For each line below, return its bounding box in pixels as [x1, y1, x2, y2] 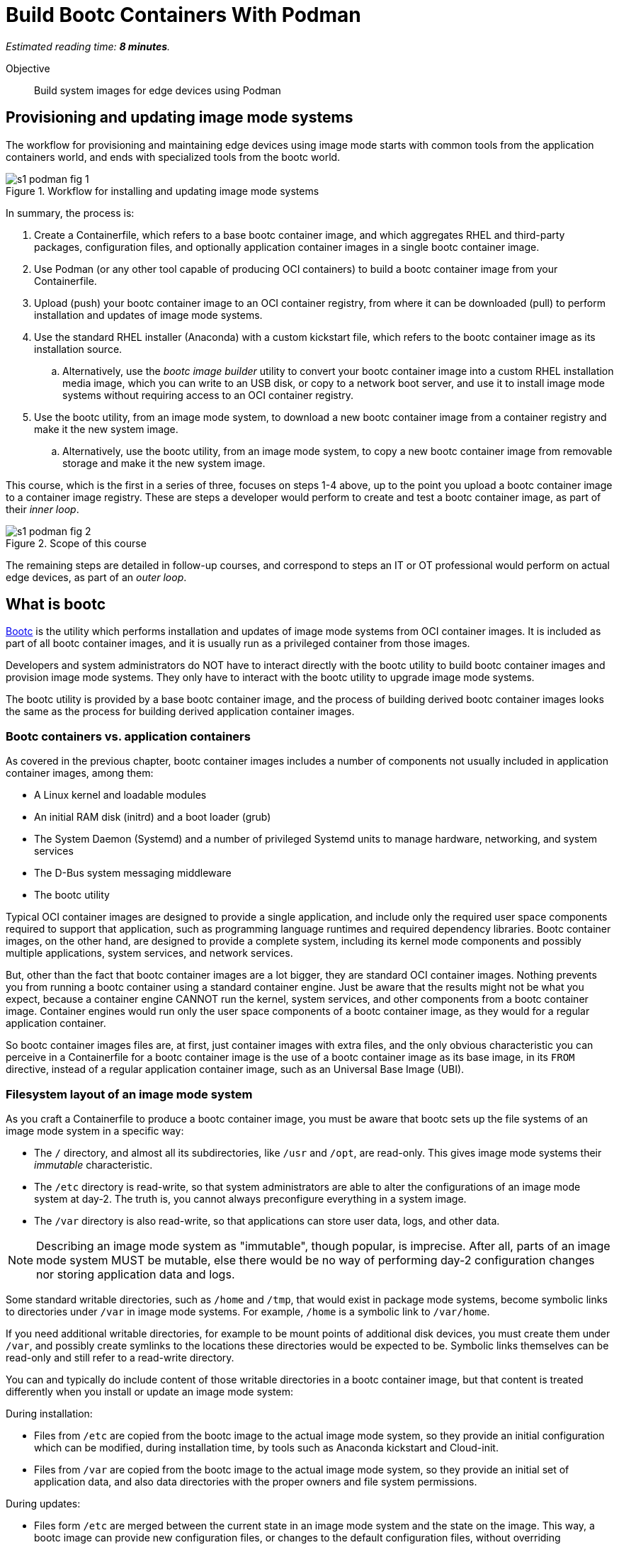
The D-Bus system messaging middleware [34, 867, 232, 880]
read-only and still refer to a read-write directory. [6, 1351, 234, 1364]
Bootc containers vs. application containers [6, 729, 251, 743]
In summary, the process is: [6, 206, 135, 219]
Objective [6, 62, 50, 74]
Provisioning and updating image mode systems [6, 108, 353, 127]
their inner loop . [6, 502, 79, 515]
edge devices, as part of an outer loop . [6, 571, 187, 583]
